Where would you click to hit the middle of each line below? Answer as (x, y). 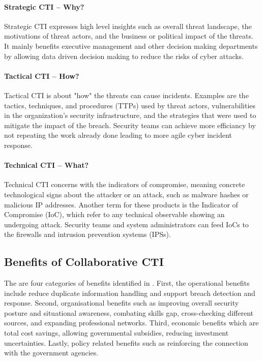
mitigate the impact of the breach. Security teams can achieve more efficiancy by (130, 125)
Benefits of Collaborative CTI (84, 262)
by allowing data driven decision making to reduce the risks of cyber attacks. (124, 56)
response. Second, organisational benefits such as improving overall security (122, 303)
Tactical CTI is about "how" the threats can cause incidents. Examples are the (126, 95)
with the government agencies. (51, 353)
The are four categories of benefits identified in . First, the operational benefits (127, 283)
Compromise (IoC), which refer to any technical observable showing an (114, 214)
